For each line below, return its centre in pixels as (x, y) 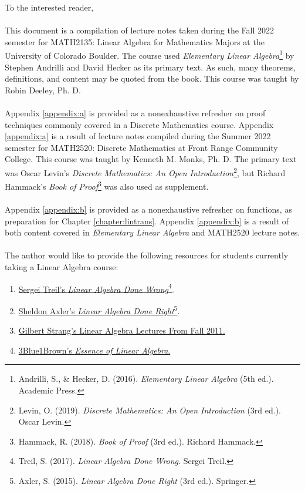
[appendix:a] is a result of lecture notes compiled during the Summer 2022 (138, 136)
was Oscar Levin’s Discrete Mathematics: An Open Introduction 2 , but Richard (145, 171)
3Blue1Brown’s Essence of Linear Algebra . (94, 350)
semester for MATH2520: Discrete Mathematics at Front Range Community (141, 147)
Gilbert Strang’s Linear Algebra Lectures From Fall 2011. (122, 330)
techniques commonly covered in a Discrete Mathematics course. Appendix (139, 124)
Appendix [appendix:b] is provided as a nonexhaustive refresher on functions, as (148, 209)
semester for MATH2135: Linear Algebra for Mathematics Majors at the (135, 41)
